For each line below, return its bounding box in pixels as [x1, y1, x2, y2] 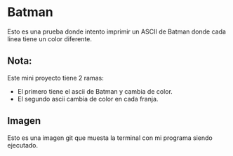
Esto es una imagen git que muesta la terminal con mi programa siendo [7, 134, 213, 142]
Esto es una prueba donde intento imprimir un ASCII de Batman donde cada [7, 27, 227, 36]
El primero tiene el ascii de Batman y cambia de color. [17, 87, 173, 95]
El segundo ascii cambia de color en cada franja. [17, 94, 159, 103]
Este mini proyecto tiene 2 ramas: [7, 73, 104, 82]
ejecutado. [7, 141, 39, 149]
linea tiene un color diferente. [7, 34, 93, 43]
